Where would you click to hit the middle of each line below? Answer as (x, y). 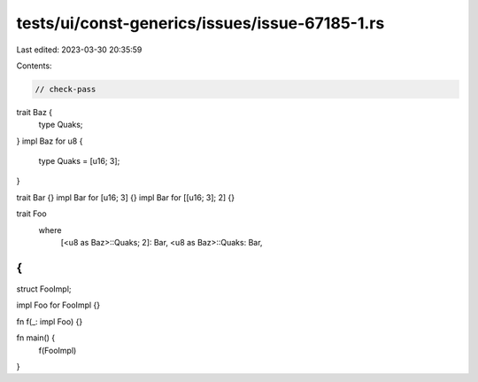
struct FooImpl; (44, 289)
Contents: (34, 66)
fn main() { (36, 338)
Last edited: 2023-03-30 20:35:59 (79, 50)
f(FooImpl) (58, 350)
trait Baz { (35, 112)
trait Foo (32, 214)
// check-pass (66, 89)
